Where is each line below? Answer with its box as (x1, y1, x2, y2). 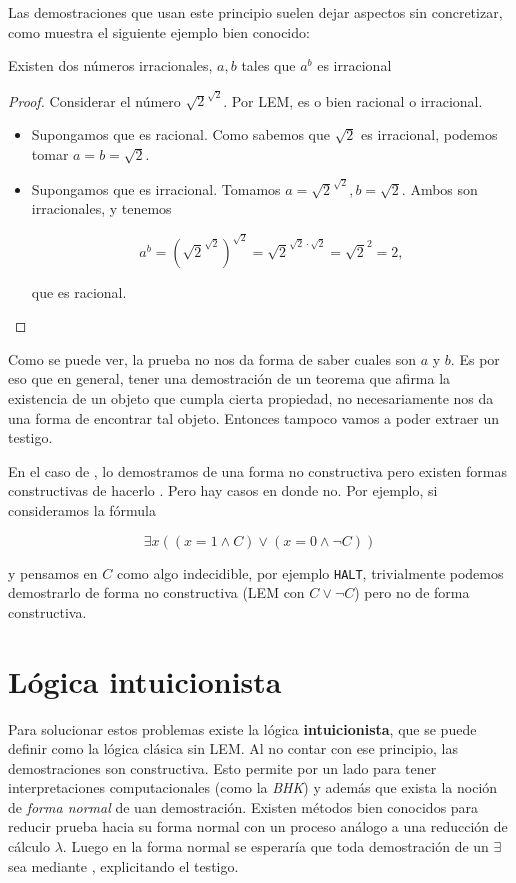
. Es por (450, 348, 500, 369)
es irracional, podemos (361, 123, 498, 144)
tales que (241, 55, 296, 76)
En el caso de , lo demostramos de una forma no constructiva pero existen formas (8, 460, 507, 481)
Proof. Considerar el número (8, 90, 181, 111)
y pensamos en (8, 562, 98, 583)
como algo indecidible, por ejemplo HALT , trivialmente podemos (116, 562, 504, 583)
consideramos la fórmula (8, 499, 157, 520)
